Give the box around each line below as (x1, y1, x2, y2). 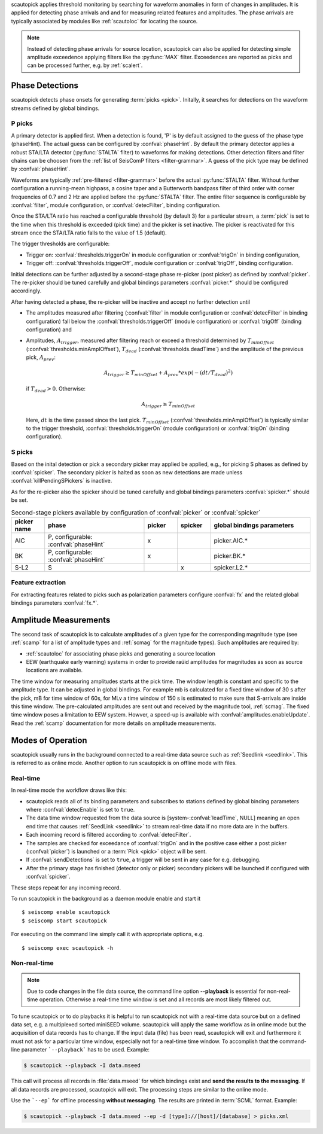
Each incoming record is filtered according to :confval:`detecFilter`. (26, 831, 191, 839)
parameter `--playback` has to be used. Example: (21, 1046, 150, 1053)
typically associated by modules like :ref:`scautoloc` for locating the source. (11, 17, 198, 25)
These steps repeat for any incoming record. (11, 884, 121, 891)
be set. (11, 496, 28, 504)
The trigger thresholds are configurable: (11, 240, 110, 248)
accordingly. (11, 287, 42, 294)
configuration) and (26, 326, 72, 333)
